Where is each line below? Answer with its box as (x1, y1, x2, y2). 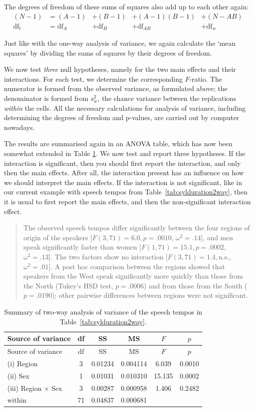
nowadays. (4, 122, 35, 132)
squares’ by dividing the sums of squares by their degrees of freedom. (4, 47, 212, 58)
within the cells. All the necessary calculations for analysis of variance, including (4, 102, 246, 113)
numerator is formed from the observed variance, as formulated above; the (4, 83, 227, 94)
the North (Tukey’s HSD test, (23, 280, 113, 290)
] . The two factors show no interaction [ (48, 251, 168, 261)
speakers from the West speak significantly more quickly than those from (23, 271, 243, 281)
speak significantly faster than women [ (23, 242, 141, 252)
